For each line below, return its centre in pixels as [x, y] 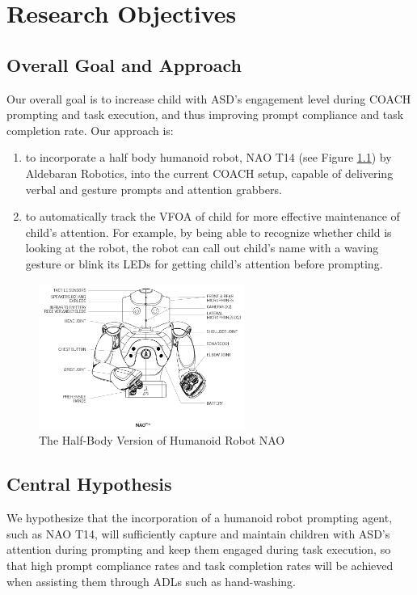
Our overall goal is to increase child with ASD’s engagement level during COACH [209, 98]
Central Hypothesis [89, 484]
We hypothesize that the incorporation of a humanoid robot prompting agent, [200, 518]
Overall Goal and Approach [124, 64]
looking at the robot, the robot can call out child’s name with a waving [202, 248]
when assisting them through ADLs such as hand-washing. [151, 581]
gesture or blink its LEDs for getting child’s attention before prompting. [204, 263]
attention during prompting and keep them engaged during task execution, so [199, 549]
